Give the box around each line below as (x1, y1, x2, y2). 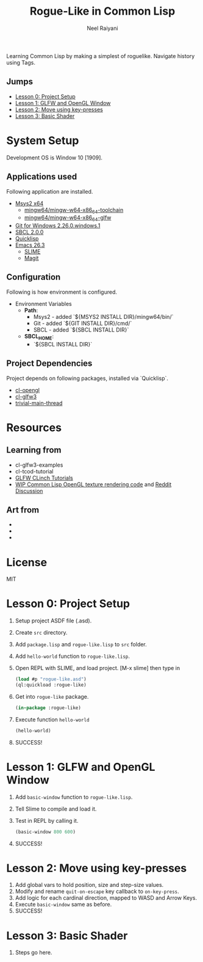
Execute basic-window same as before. (15, 901, 112, 908)
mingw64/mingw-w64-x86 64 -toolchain (24, 206, 124, 215)
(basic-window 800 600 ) (15, 829, 76, 835)
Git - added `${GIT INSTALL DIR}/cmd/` (33, 319, 132, 327)
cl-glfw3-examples (15, 461, 63, 468)
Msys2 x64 (15, 200, 44, 207)
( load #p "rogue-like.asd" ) (15, 676, 87, 682)
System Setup (6, 133, 79, 147)
